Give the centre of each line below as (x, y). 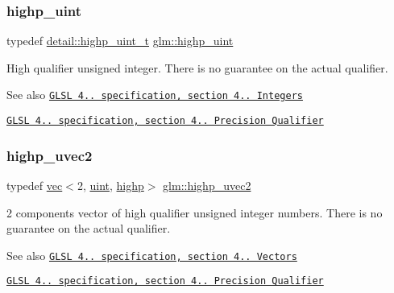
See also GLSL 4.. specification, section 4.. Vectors (152, 255)
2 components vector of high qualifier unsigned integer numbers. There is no (195, 212)
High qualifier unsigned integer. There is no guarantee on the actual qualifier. (197, 67)
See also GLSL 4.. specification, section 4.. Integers (155, 95)
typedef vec (35, 185)
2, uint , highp (110, 185)
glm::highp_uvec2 (207, 185)
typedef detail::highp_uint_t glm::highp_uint (120, 41)
